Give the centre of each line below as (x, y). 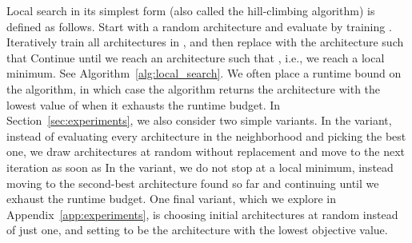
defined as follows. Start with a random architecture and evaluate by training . (199, 26)
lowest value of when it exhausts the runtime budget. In (144, 104)
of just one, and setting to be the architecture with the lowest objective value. (197, 230)
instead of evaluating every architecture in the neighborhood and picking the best (206, 135)
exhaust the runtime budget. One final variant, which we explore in (172, 199)
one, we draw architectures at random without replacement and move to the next (206, 151)
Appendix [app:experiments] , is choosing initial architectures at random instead (202, 214)
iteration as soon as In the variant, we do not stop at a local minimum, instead (200, 167)
